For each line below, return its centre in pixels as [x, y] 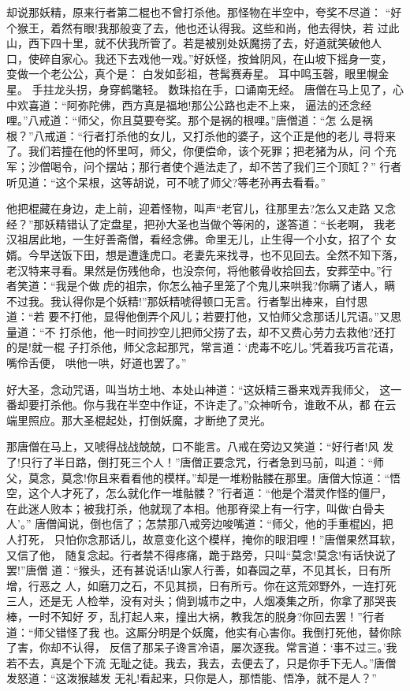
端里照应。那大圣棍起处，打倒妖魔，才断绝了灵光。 [139, 420]
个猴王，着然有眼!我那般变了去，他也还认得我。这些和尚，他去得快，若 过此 [203, 27]
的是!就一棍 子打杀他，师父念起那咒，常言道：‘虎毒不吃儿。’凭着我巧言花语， [203, 347]
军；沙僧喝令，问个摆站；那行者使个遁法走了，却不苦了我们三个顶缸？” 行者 [204, 166]
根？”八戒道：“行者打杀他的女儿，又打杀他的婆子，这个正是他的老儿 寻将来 [201, 135]
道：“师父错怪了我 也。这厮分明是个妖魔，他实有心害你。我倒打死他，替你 [199, 632]
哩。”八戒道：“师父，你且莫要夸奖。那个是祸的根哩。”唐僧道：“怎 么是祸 [190, 120]
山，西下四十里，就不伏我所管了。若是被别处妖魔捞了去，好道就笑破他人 [194, 43]
